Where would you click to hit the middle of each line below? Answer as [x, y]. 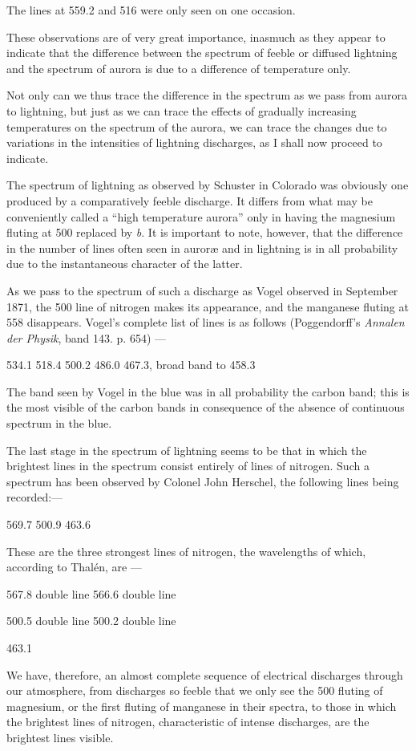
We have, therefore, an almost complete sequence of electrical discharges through [205, 674]
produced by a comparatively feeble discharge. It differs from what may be [190, 200]
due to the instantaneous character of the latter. [125, 264]
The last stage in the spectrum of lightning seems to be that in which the [187, 450]
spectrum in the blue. [59, 423]
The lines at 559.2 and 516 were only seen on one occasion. [151, 10]
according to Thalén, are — [74, 567]
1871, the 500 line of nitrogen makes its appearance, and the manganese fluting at [208, 306]
